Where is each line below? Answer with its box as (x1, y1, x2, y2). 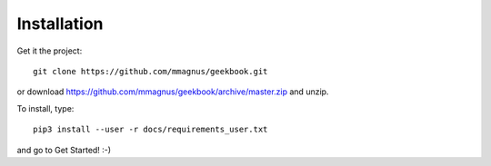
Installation (16, 14, 104, 34)
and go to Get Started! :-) (16, 144, 112, 155)
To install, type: (16, 103, 75, 113)
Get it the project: (16, 45, 83, 56)
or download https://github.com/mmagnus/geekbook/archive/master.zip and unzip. (16, 86, 329, 97)
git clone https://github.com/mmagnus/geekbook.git (33, 66, 268, 76)
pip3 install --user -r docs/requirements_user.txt (33, 124, 268, 135)
